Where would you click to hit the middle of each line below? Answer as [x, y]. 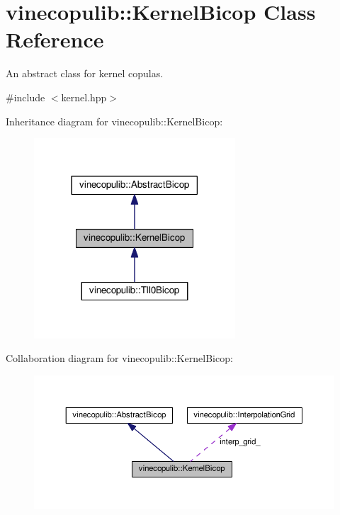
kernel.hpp [84, 97]
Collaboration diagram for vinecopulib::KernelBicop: [119, 358]
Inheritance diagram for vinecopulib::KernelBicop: [114, 121]
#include [25, 97]
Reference [55, 39]
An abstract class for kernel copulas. [85, 73]
